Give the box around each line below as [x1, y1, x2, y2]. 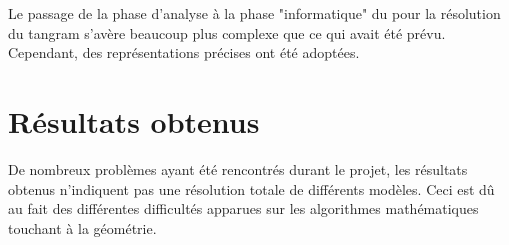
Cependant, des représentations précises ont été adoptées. [8, 42, 360, 63]
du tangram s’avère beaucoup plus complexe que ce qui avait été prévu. [8, 22, 446, 43]
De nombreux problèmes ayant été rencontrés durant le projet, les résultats [8, 158, 468, 179]
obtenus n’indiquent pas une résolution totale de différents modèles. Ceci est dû [8, 178, 495, 199]
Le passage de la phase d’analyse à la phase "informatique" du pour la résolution [8, 3, 501, 23]
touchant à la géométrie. [8, 217, 157, 238]
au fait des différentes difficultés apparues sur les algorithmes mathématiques [8, 198, 479, 219]
